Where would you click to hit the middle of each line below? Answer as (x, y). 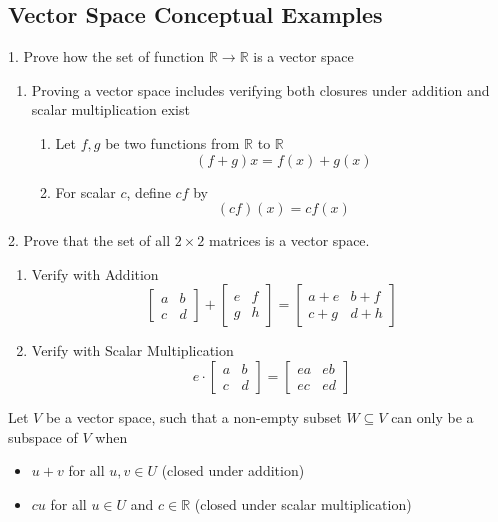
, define (148, 191)
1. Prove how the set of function (106, 56)
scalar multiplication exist (110, 109)
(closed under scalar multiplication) (303, 503)
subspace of (43, 436)
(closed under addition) (233, 470)
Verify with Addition (95, 273)
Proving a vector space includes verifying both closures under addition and (260, 89)
